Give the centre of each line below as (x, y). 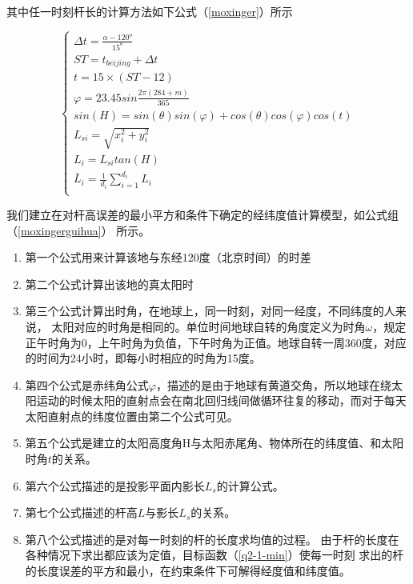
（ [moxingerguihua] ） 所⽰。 (78, 230)
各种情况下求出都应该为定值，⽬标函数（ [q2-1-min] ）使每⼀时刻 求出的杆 (215, 555)
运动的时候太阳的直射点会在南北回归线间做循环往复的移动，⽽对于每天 (221, 400)
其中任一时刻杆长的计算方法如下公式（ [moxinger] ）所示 (150, 11)
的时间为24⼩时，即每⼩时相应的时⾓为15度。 (143, 358)
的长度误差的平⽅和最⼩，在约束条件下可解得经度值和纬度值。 (188, 571)
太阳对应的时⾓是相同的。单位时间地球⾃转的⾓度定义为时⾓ (209, 326)
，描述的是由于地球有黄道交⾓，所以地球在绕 (273, 384)
